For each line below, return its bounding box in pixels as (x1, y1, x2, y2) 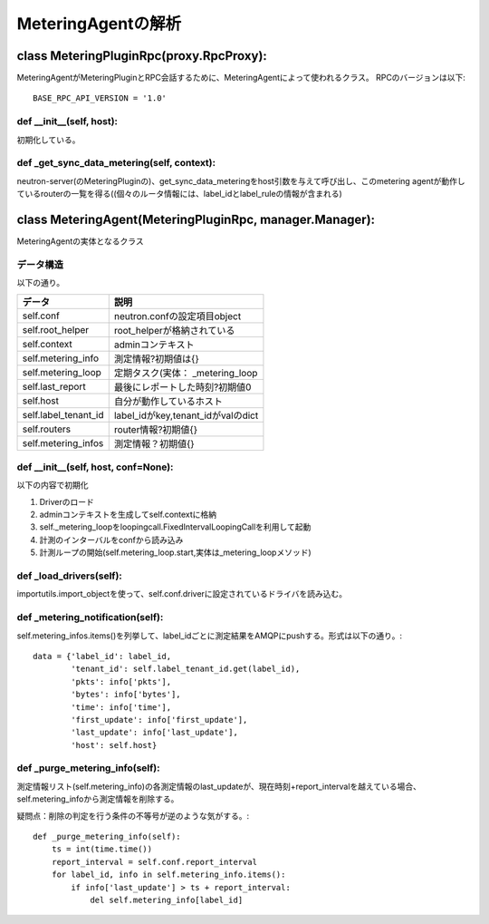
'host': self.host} (71, 740, 158, 750)
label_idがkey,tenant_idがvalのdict (113, 409, 259, 422)
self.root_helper (22, 323, 90, 336)
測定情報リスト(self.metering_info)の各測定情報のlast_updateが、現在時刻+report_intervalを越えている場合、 (16, 781, 421, 792)
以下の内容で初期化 (16, 480, 89, 491)
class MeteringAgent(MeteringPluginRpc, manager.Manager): (16, 211, 376, 227)
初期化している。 (16, 134, 81, 145)
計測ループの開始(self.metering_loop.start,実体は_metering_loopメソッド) (39, 547, 312, 558)
